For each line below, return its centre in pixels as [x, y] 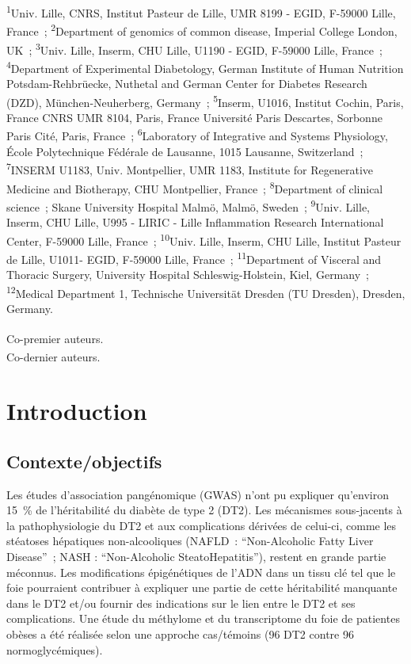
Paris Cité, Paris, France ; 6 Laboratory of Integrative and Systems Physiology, [197, 135]
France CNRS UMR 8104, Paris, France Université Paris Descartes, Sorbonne [194, 117]
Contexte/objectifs [84, 461]
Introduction [77, 411]
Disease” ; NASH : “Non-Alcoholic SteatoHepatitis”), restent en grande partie [196, 557]
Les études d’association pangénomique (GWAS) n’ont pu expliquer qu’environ [198, 494]
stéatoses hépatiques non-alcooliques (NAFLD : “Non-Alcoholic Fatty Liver [190, 541]
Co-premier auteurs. [55, 338]
